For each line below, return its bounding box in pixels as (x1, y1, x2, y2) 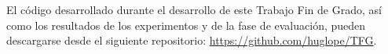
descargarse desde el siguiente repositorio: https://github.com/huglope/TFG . (6, 32, 377, 49)
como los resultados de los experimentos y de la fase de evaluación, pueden (6, 16, 366, 33)
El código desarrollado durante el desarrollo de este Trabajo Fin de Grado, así (6, 2, 382, 17)
